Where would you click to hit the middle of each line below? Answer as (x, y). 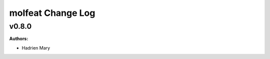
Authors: (19, 39)
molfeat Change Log (52, 13)
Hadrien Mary (36, 48)
